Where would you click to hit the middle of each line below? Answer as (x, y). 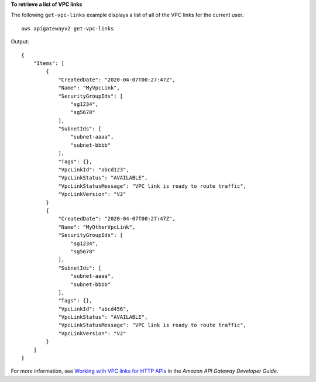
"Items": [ (49, 63)
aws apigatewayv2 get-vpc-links (68, 28)
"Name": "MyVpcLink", (89, 88)
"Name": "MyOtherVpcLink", (97, 227)
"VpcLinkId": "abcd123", (94, 170)
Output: (20, 42)
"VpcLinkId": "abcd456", (94, 309)
